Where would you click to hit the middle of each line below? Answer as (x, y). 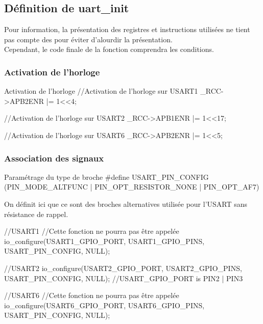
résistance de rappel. (36, 214)
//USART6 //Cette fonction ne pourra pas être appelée (92, 295)
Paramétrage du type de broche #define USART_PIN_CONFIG (106, 177)
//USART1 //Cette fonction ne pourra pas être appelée (92, 231)
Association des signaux (54, 158)
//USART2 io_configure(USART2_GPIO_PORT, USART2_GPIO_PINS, (123, 268)
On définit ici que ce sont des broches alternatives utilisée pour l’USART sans (126, 204)
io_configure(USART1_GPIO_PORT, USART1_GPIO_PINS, (104, 241)
